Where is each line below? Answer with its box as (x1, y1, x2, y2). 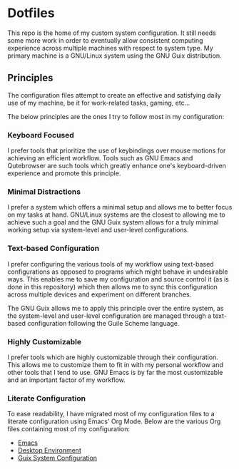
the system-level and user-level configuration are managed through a (7, 311, 212, 320)
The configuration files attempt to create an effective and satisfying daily (7, 91, 221, 99)
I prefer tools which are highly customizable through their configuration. (7, 353, 219, 361)
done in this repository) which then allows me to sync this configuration (7, 282, 218, 291)
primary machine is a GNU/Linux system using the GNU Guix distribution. (7, 51, 223, 60)
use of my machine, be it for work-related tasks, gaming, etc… (7, 98, 190, 107)
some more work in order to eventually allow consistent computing (7, 36, 203, 44)
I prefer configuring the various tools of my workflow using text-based (7, 259, 214, 268)
